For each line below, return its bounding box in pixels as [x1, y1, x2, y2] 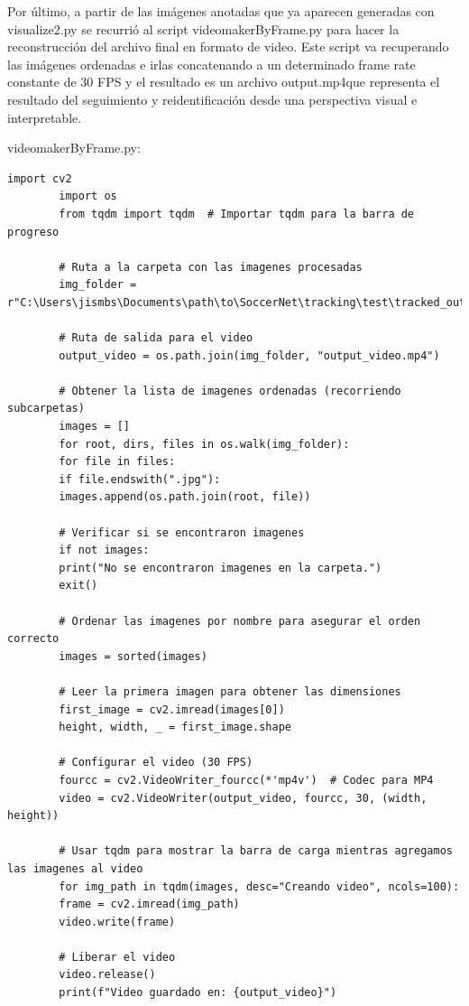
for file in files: [59, 455, 176, 469]
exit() [59, 579, 98, 592]
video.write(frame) [59, 915, 176, 928]
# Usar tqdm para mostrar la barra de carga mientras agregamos [59, 844, 453, 858]
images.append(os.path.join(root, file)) [59, 490, 311, 504]
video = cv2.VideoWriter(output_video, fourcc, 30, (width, [59, 791, 428, 805]
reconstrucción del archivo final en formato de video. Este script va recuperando [7, 37, 449, 56]
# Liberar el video [59, 950, 176, 964]
